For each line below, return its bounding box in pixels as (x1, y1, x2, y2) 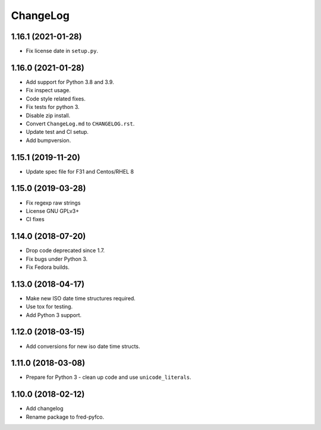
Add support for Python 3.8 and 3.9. (26, 78, 114, 86)
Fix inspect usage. (26, 87, 71, 94)
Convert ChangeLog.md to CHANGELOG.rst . (26, 120, 135, 127)
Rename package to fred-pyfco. (26, 413, 104, 420)
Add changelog (26, 405, 64, 412)
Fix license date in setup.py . (26, 48, 98, 55)
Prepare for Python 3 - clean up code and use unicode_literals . (26, 373, 191, 381)
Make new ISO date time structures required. (26, 294, 136, 302)
